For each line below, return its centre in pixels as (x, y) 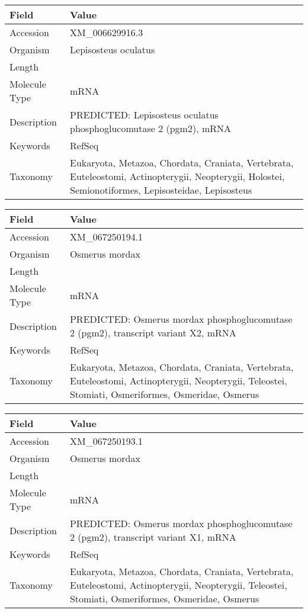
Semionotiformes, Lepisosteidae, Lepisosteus (161, 190)
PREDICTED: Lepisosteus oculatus (144, 115)
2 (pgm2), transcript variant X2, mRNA (153, 333)
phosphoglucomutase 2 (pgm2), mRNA (151, 128)
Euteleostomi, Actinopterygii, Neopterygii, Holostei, (177, 176)
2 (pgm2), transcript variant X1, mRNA (153, 537)
